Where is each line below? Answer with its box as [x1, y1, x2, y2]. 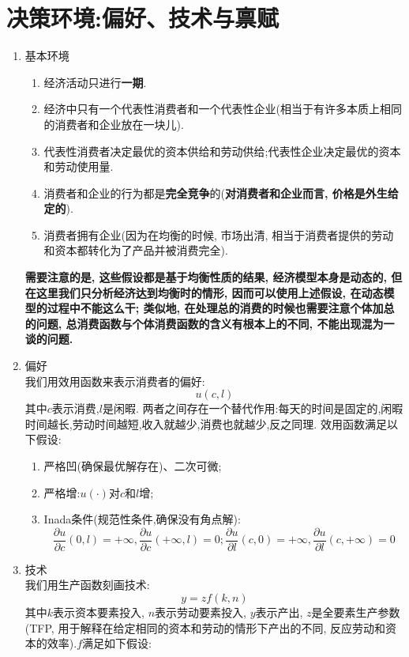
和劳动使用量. [43, 158, 114, 175]
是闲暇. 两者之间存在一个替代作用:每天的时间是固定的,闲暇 [102, 400, 403, 417]
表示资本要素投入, [53, 604, 144, 621]
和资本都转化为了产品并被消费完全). [43, 242, 228, 259]
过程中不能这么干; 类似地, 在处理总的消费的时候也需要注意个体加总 [47, 300, 395, 316]
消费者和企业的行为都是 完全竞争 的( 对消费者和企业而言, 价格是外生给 [43, 184, 399, 201]
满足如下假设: [82, 635, 152, 651]
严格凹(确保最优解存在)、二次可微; [43, 458, 222, 474]
